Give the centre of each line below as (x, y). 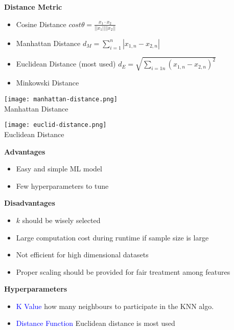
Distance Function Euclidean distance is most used (96, 323)
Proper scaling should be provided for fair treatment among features (123, 271)
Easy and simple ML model (59, 169)
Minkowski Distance (48, 83)
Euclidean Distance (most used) (66, 64)
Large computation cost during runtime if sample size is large (112, 237)
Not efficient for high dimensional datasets (82, 255)
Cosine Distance (41, 24)
